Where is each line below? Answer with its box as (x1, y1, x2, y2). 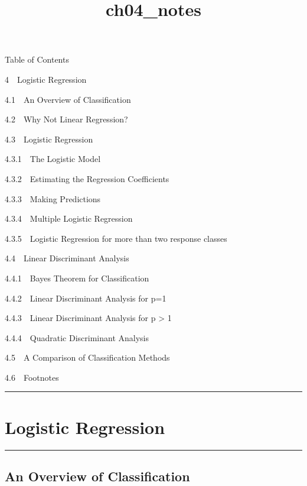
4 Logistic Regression (5, 73, 87, 85)
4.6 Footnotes (5, 371, 59, 383)
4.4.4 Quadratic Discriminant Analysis (5, 331, 149, 344)
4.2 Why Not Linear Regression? (5, 113, 128, 125)
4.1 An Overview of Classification (5, 93, 131, 105)
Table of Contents (5, 53, 69, 66)
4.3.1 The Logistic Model (5, 153, 101, 165)
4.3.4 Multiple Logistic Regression (5, 212, 133, 225)
